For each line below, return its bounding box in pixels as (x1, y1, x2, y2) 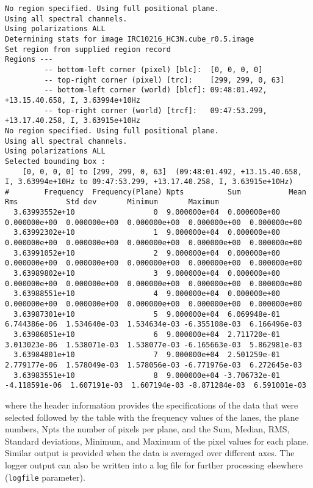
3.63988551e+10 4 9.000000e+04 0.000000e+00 (13, 289, 281, 298)
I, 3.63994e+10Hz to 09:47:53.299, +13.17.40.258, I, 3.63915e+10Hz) (5, 177, 293, 187)
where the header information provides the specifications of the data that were (5, 398, 298, 411)
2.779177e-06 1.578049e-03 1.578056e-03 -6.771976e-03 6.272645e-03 (5, 360, 302, 369)
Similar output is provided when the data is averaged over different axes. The (5, 446, 295, 459)
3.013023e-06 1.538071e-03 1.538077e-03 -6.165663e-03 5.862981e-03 (5, 340, 302, 349)
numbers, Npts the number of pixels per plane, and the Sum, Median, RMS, (5, 423, 290, 435)
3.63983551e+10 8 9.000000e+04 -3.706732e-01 (13, 371, 281, 380)
